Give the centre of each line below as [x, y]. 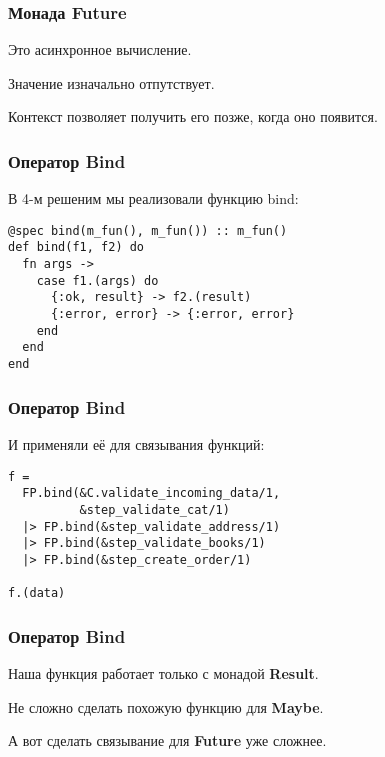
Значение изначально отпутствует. [111, 82]
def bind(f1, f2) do [76, 247]
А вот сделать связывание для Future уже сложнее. [167, 740]
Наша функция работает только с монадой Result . [163, 673]
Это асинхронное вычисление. [100, 49]
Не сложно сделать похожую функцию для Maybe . [166, 706]
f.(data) [37, 593]
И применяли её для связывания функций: [136, 443]
